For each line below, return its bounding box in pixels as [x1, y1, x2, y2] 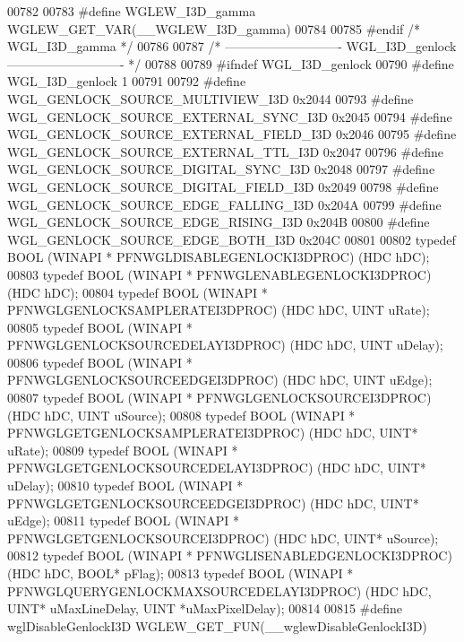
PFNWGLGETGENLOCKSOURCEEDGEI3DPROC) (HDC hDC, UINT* [7, 493, 419, 512]
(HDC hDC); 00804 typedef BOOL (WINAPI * [7, 282, 268, 301]
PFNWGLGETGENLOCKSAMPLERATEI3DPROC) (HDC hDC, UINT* [7, 423, 418, 442]
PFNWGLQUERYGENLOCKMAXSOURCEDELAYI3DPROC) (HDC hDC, [7, 581, 432, 600]
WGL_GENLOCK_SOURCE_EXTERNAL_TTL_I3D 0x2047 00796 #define [7, 142, 443, 160]
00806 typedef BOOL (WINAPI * [7, 352, 193, 371]
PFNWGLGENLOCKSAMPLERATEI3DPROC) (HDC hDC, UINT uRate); [7, 300, 430, 319]
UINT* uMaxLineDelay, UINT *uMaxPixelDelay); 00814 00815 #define [7, 599, 403, 618]
